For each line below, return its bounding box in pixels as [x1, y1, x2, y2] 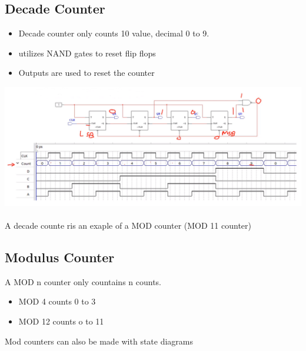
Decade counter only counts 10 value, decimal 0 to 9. [18, 27, 209, 39]
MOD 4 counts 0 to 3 [18, 295, 96, 307]
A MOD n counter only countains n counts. [5, 275, 162, 288]
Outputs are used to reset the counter [18, 66, 155, 79]
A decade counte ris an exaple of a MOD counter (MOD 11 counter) [5, 219, 252, 231]
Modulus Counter [5, 248, 115, 266]
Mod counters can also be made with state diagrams [5, 335, 194, 347]
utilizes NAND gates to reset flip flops [18, 46, 156, 59]
